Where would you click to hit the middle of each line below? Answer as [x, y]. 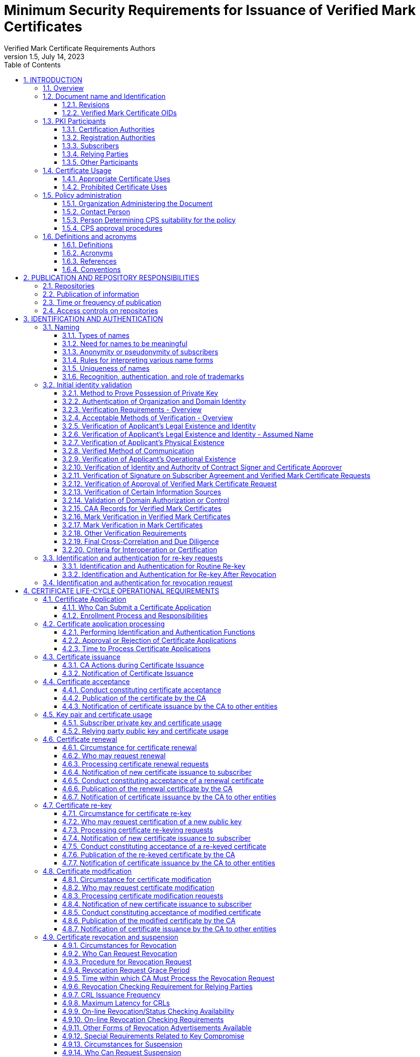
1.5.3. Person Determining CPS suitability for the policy [149, 220]
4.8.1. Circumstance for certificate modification [137, 879]
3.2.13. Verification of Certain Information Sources [142, 492]
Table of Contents [32, 64]
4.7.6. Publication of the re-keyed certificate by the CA [149, 854]
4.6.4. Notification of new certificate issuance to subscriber [157, 772]
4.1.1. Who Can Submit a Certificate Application [137, 607]
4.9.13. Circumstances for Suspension [122, 1044]
